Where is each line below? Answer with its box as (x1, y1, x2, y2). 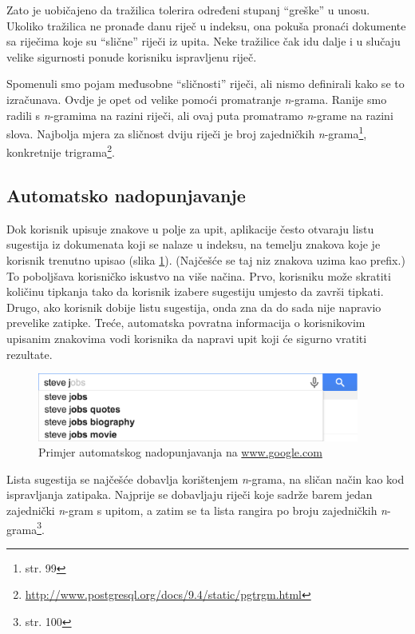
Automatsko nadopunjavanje (6, 183, 246, 208)
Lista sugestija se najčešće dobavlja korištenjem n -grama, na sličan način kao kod (6, 470, 405, 487)
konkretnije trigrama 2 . (6, 142, 115, 161)
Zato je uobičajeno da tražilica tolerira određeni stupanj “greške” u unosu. (6, 2, 370, 18)
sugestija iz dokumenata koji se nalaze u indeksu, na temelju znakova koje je (6, 236, 381, 253)
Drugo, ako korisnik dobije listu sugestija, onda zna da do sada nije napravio (6, 298, 381, 315)
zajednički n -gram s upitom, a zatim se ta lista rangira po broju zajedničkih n (6, 502, 387, 519)
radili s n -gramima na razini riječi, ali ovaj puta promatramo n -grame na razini (6, 106, 393, 123)
